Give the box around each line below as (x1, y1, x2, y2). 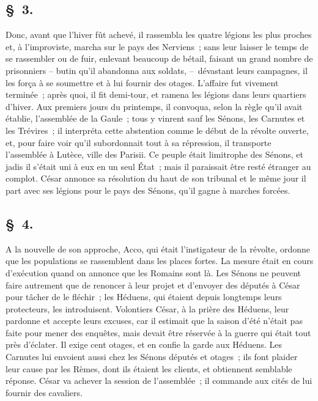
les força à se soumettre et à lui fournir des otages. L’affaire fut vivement (6, 76, 279, 89)
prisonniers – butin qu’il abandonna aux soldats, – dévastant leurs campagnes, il (6, 64, 308, 76)
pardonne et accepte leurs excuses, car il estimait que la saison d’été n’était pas (6, 314, 303, 327)
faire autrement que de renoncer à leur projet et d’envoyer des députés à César (6, 278, 300, 291)
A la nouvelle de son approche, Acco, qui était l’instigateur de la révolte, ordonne (6, 242, 311, 255)
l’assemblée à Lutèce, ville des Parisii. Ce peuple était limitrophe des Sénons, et (6, 148, 303, 161)
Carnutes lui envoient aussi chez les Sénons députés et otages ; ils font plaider (6, 350, 298, 363)
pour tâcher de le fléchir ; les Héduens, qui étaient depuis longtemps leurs (6, 290, 282, 303)
